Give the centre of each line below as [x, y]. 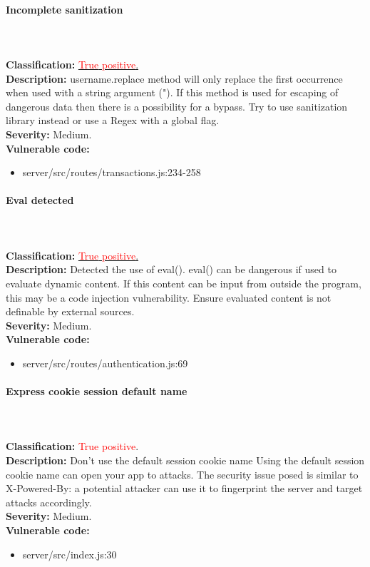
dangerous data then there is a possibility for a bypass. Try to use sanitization [177, 106]
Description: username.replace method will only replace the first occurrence [174, 78]
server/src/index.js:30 [70, 554]
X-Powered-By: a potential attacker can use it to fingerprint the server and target [184, 488]
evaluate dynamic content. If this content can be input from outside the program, [184, 283]
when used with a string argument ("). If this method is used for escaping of [172, 92]
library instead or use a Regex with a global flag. [113, 120]
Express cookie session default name [97, 391]
